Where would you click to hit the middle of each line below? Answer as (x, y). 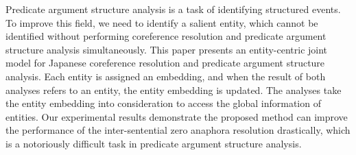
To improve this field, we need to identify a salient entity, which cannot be (162, 22)
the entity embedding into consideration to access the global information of (163, 103)
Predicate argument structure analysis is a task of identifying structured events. (173, 9)
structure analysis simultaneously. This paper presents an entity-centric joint (167, 49)
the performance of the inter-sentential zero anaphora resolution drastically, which (178, 130)
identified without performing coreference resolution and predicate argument (166, 36)
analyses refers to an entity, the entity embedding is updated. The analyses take (174, 90)
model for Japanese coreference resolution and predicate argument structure (165, 63)
